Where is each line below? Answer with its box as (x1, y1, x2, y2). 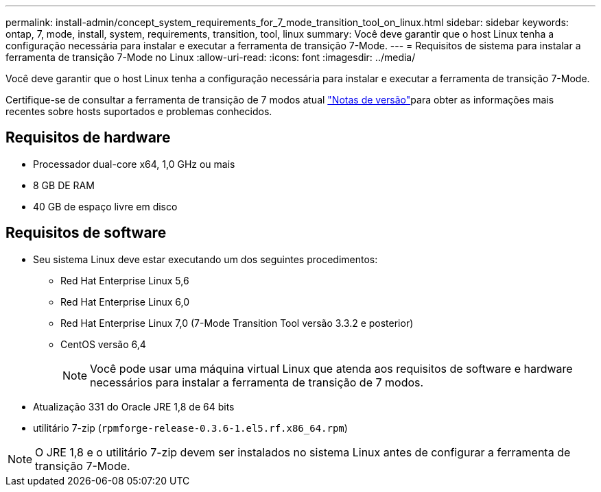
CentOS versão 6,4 (60, 338, 146, 350)
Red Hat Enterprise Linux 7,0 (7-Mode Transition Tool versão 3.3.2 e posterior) (60, 317, 414, 329)
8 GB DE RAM (33, 179, 95, 191)
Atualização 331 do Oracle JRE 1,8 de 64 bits (33, 400, 235, 413)
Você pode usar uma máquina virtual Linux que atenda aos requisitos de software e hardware (90, 361, 573, 376)
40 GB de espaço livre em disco (33, 200, 178, 212)
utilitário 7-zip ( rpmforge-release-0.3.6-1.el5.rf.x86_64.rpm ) (33, 421, 348, 434)
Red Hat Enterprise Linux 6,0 (60, 295, 190, 308)
